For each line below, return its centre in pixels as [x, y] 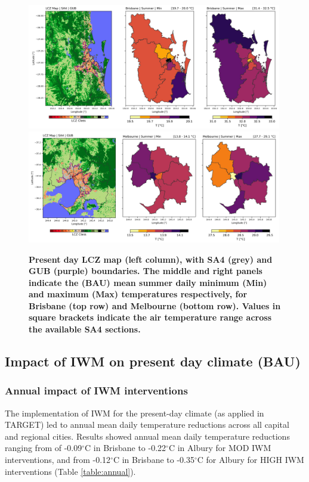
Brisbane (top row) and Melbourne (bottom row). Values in [155, 305]
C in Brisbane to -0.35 [154, 460]
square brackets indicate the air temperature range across [150, 317]
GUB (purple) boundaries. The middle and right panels [146, 271]
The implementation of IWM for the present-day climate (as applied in [135, 413]
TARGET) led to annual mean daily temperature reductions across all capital [147, 425]
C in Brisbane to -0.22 [126, 448]
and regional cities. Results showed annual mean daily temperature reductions [147, 436]
